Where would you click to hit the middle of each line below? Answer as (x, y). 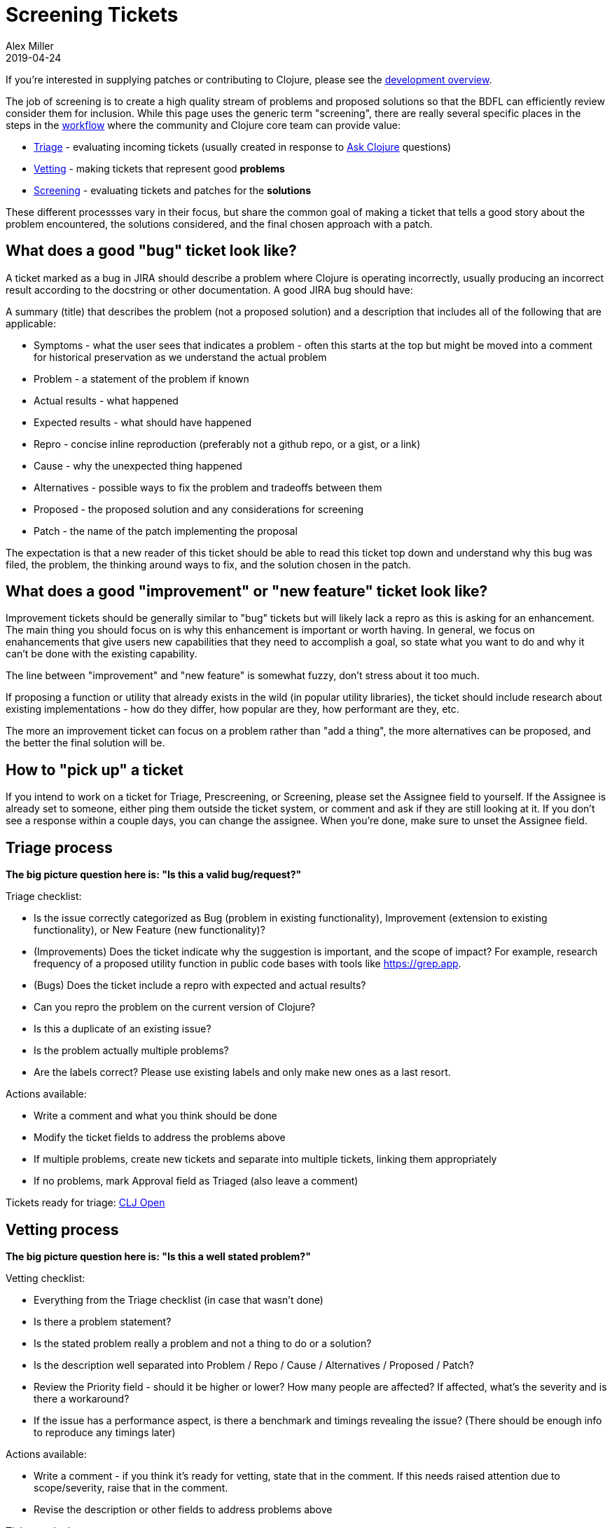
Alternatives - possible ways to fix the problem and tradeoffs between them (208, 487)
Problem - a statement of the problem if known (141, 378)
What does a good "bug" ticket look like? (151, 251)
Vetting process (62, 1229)
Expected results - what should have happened (142, 422)
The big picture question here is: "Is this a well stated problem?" (158, 1256)
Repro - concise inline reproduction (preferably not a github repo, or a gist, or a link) (227, 444)
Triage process (59, 847)
